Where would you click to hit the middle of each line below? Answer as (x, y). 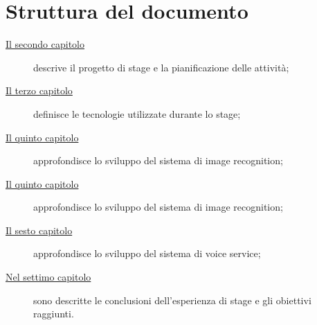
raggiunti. (54, 314)
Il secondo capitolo (45, 44)
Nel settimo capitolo (48, 277)
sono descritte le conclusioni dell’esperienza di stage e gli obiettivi (172, 300)
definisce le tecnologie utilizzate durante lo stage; (137, 113)
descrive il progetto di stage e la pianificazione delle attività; (161, 67)
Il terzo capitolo (39, 90)
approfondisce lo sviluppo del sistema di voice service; (147, 253)
